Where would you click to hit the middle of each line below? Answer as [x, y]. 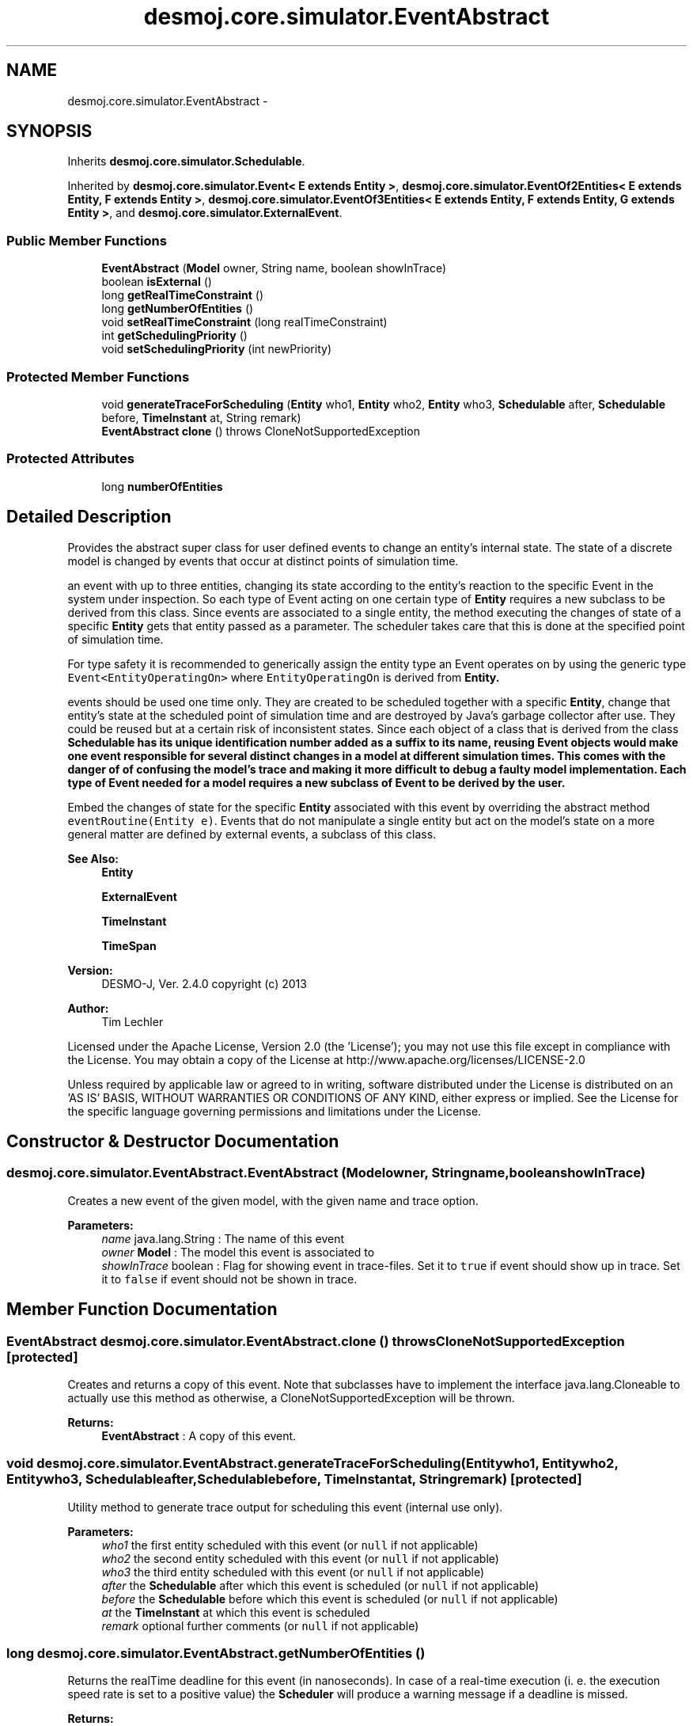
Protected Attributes [70, 459]
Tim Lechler [133, 1021]
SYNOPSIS [49, 131]
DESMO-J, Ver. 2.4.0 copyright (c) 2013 [204, 983]
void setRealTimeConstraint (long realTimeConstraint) [244, 322]
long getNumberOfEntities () [178, 309]
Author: [88, 1008]
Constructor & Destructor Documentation [173, 1141]
